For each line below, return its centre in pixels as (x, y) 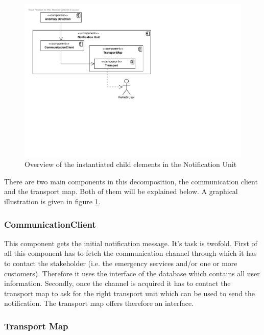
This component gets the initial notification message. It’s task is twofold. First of (131, 243)
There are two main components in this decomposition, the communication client (131, 181)
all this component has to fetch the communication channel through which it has (130, 253)
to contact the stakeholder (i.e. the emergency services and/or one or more (121, 263)
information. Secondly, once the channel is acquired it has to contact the (117, 283)
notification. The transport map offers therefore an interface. (99, 303)
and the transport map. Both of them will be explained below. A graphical (121, 191)
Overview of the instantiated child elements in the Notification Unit (131, 164)
